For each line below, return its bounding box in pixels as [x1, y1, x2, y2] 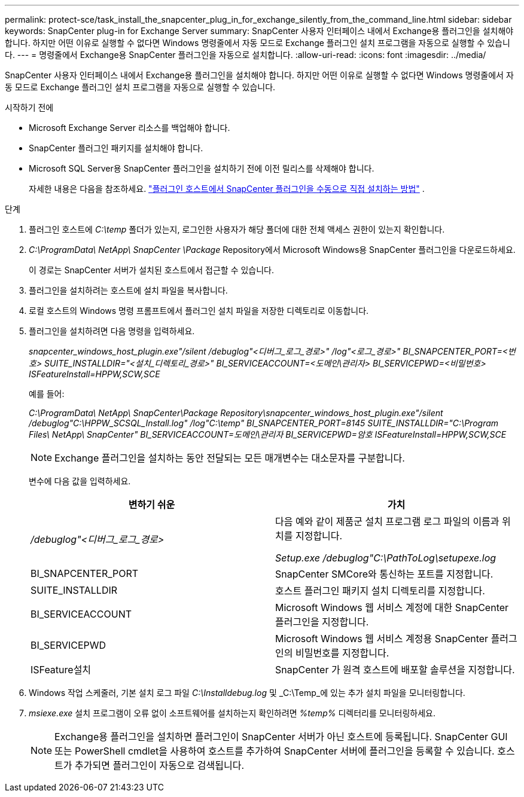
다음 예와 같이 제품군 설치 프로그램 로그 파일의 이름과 [275, 515, 499, 527]
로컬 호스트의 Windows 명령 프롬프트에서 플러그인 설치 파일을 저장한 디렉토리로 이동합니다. [29, 306, 369, 316]
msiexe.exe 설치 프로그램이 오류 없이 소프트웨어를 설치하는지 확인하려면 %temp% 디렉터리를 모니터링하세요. [29, 708, 435, 718]
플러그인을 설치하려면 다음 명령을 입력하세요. [29, 326, 195, 336]
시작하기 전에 [5, 102, 54, 112]
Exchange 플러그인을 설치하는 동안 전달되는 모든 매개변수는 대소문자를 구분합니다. [54, 452, 405, 464]
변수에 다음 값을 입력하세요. [29, 476, 131, 486]
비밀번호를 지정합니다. [295, 647, 389, 659]
